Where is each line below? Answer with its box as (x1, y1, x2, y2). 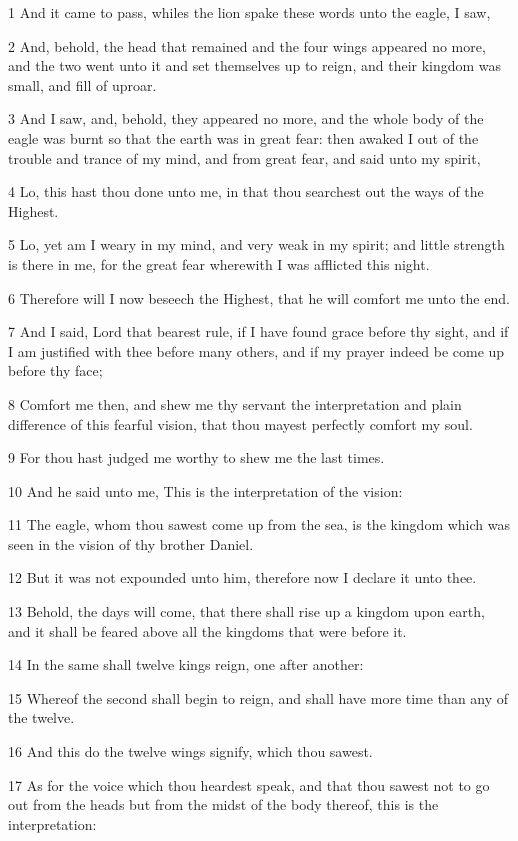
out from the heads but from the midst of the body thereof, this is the (8, 794, 439, 815)
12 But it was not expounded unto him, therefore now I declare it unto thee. (8, 567, 477, 588)
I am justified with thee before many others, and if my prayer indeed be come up (8, 340, 505, 361)
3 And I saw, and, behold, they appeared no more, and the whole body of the (8, 108, 484, 129)
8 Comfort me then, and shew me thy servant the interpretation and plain (8, 393, 462, 414)
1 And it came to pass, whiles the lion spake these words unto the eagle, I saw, (8, 2, 491, 22)
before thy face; (8, 360, 103, 381)
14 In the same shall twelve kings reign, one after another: (8, 654, 364, 675)
